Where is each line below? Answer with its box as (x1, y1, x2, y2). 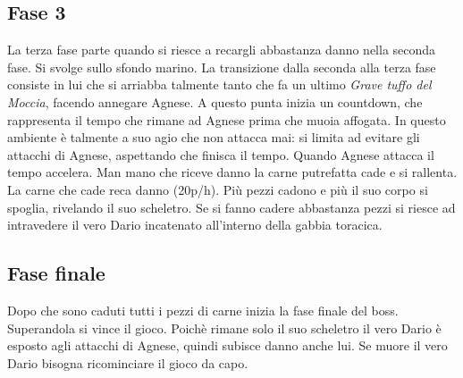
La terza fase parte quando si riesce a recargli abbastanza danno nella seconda (7, 40, 436, 59)
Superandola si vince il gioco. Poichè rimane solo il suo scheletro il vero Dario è (7, 318, 442, 337)
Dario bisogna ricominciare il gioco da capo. (7, 353, 248, 372)
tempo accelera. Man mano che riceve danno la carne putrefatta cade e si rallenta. (7, 163, 458, 181)
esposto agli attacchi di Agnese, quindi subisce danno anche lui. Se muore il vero (7, 336, 448, 355)
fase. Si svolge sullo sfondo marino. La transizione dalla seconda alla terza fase (7, 57, 436, 76)
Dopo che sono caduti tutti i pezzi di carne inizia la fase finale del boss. (7, 300, 399, 319)
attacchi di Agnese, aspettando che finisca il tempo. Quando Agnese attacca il (7, 145, 434, 164)
